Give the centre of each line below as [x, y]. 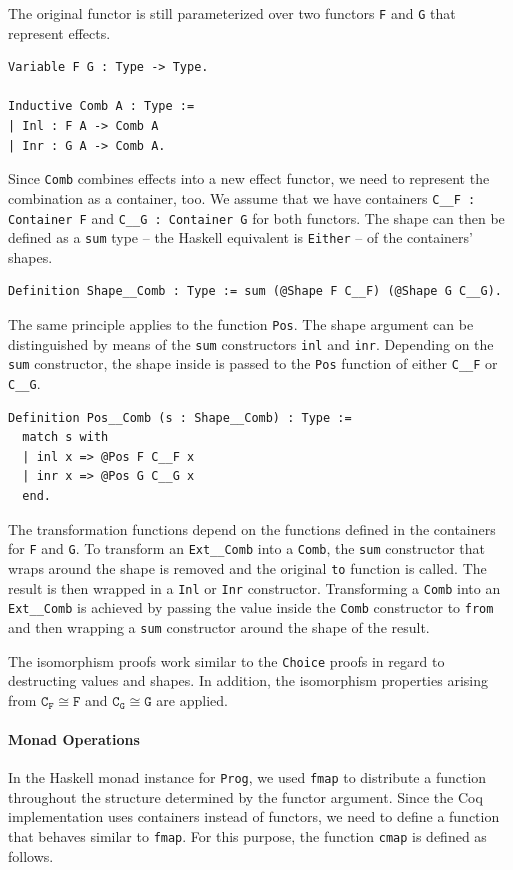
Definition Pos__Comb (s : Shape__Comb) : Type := [180, 417]
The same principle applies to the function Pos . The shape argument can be [241, 324]
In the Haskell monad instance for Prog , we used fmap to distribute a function [247, 777]
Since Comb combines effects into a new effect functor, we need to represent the [249, 178]
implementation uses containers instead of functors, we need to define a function [254, 816]
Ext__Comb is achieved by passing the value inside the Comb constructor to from [251, 607]
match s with [65, 437]
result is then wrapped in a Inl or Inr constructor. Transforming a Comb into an [254, 587]
